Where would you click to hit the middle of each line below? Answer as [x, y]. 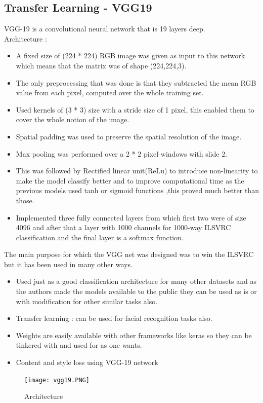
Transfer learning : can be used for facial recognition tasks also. [114, 318]
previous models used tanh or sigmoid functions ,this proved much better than [137, 190]
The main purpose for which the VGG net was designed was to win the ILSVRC [129, 254]
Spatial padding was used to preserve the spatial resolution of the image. [129, 136]
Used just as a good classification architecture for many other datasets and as [136, 281]
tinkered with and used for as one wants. [79, 345]
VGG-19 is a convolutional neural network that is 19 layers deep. [105, 29]
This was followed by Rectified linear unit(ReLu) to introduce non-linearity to [137, 171]
